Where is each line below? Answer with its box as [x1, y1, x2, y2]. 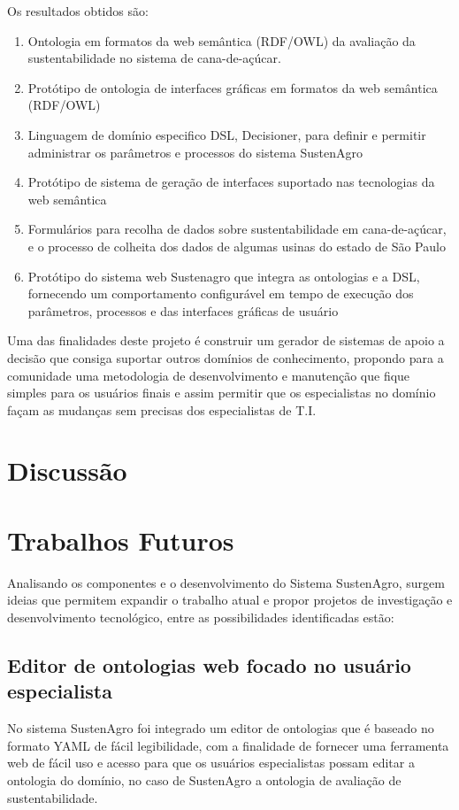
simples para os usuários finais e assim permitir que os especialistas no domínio [7, 383, 436, 402]
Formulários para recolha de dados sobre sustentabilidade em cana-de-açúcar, [27, 220, 447, 238]
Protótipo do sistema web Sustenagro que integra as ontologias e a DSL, [27, 266, 420, 285]
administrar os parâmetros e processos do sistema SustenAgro [27, 143, 363, 161]
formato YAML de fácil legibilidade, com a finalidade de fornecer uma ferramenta [7, 736, 449, 754]
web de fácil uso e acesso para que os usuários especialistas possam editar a [7, 753, 415, 772]
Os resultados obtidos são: [7, 2, 149, 19]
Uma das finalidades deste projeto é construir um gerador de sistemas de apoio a [7, 331, 445, 350]
